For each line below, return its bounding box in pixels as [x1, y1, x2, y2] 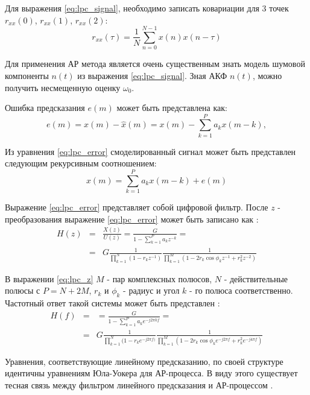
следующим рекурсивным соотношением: [5, 157, 157, 169]
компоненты [5, 69, 49, 81]
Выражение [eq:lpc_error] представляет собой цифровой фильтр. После [5, 201, 268, 213]
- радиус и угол [123, 284, 180, 297]
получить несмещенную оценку [5, 81, 121, 93]
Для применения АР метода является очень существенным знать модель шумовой [5, 57, 305, 70]
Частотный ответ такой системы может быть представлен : [5, 297, 220, 309]
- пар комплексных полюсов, [107, 272, 212, 285]
